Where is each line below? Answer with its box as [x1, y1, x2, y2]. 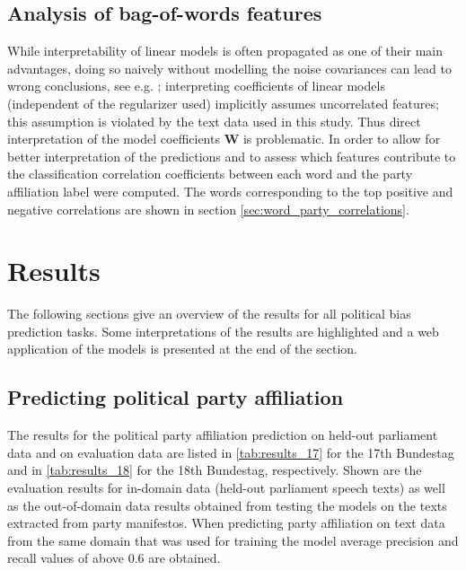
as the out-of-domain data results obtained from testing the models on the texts [7, 495, 447, 514]
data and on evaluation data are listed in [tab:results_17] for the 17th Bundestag [7, 443, 454, 461]
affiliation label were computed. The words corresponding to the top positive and [7, 181, 453, 200]
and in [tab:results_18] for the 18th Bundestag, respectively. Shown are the [7, 460, 422, 479]
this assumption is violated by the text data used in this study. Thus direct [7, 111, 421, 130]
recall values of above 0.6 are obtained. [7, 548, 221, 567]
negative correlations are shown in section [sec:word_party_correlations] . [7, 199, 409, 218]
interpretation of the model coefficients [7, 129, 220, 148]
